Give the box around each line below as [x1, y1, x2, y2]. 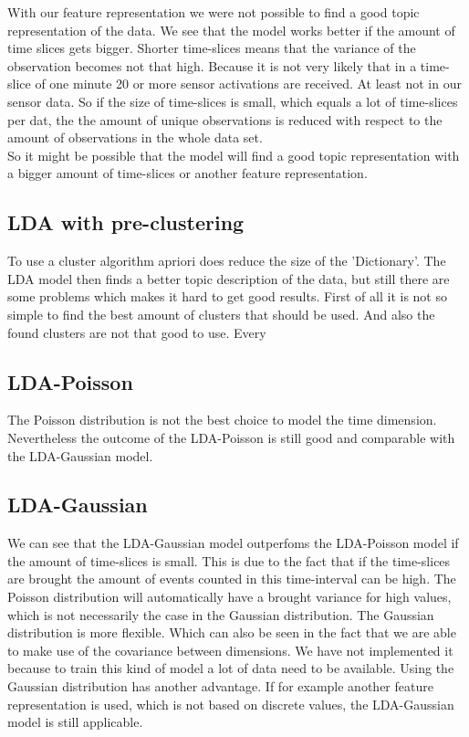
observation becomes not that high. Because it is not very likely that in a [7, 56, 417, 75]
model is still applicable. [7, 712, 143, 732]
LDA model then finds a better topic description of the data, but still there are [7, 268, 450, 288]
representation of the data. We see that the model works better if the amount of [7, 20, 455, 39]
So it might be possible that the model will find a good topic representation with [7, 145, 460, 164]
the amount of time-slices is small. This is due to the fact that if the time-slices [7, 551, 451, 570]
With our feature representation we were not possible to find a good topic [7, 3, 420, 21]
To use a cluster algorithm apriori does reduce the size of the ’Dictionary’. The [7, 251, 446, 270]
